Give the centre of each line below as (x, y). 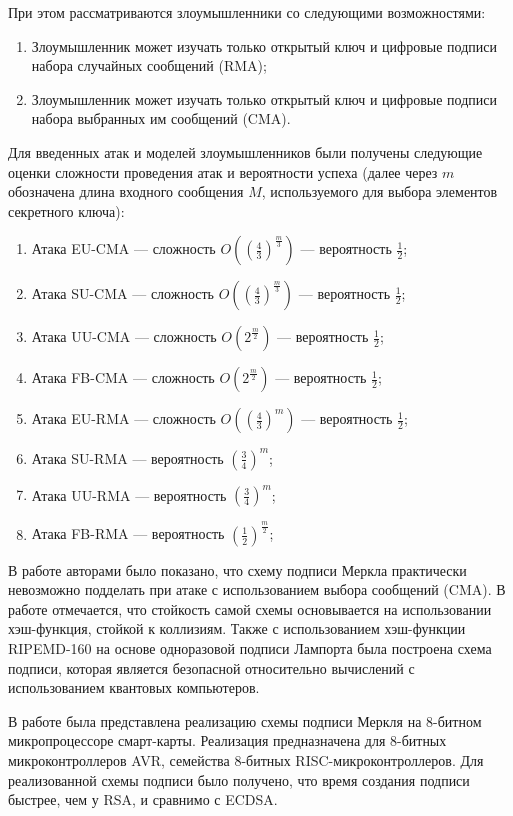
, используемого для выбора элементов (379, 191)
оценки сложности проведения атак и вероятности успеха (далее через (223, 171)
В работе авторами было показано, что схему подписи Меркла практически (237, 569)
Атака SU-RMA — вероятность (127, 457)
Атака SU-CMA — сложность (122, 293)
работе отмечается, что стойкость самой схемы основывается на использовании (250, 608)
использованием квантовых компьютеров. (134, 687)
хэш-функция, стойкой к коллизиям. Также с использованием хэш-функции (237, 628)
